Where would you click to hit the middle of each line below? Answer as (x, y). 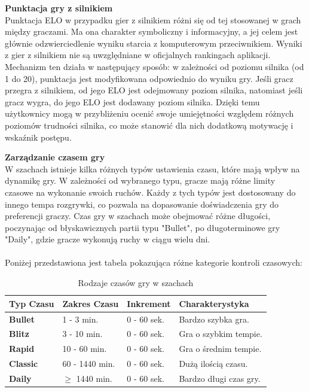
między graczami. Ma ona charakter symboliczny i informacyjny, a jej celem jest (152, 31)
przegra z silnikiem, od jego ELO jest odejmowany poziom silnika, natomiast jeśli (154, 90)
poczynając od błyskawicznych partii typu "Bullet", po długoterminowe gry (143, 227)
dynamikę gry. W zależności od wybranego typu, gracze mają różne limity (140, 180)
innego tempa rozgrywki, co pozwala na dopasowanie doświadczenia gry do (142, 204)
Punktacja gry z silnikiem (59, 8)
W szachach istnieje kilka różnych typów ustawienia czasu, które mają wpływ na (152, 168)
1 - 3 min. (80, 319)
